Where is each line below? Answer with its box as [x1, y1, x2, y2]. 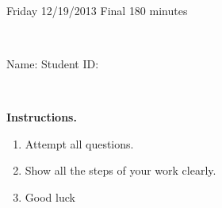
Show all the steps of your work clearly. [25, 162, 216, 179]
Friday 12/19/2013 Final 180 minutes [6, 2, 188, 18]
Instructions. [6, 109, 77, 125]
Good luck [25, 188, 75, 205]
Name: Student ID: [6, 55, 99, 71]
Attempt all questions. [25, 135, 134, 152]
